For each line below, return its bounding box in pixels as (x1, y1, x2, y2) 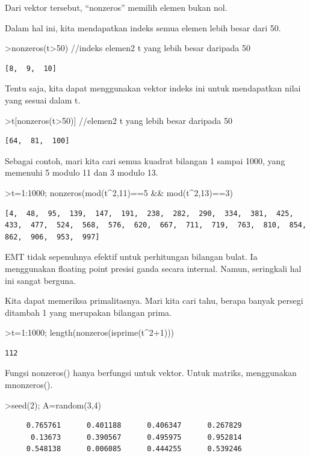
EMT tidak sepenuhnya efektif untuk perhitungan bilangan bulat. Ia (5, 250, 258, 263)
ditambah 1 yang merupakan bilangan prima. (5, 306, 172, 318)
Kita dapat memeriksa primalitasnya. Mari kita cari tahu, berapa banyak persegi (5, 294, 303, 307)
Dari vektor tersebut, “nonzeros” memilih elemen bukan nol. (5, 1, 228, 13)
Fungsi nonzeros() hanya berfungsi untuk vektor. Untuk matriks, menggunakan (5, 366, 297, 379)
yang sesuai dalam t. (5, 93, 81, 106)
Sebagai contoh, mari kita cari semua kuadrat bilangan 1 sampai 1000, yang (5, 154, 285, 167)
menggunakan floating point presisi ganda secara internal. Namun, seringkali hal (5, 262, 302, 274)
